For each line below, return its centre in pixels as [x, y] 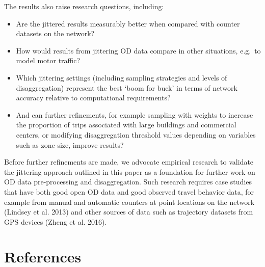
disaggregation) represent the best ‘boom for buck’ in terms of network [127, 87]
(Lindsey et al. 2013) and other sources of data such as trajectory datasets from [129, 212]
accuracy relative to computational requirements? [93, 98]
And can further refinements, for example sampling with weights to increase [135, 114]
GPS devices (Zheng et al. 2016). [56, 221]
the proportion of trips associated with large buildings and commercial [126, 125]
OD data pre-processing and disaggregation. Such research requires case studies [128, 182]
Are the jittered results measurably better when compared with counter [128, 23]
